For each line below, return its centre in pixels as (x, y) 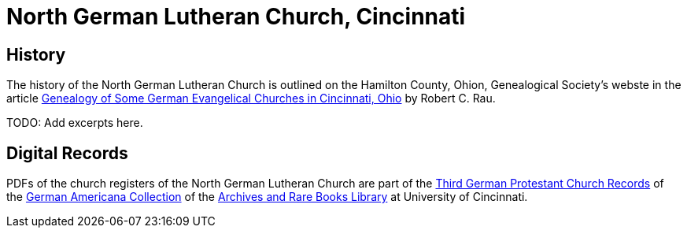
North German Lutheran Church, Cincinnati (236, 17)
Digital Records (67, 153)
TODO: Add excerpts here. (75, 123)
